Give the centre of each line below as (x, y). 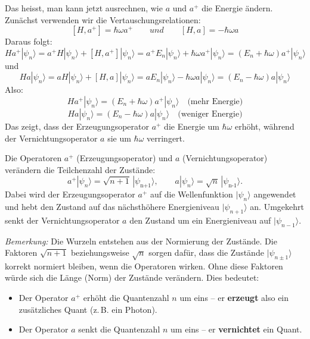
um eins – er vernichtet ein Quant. (236, 329)
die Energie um (192, 126)
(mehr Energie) (215, 101)
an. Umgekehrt (277, 206)
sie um (119, 138)
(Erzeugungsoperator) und (125, 158)
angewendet (275, 194)
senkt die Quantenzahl (119, 329)
